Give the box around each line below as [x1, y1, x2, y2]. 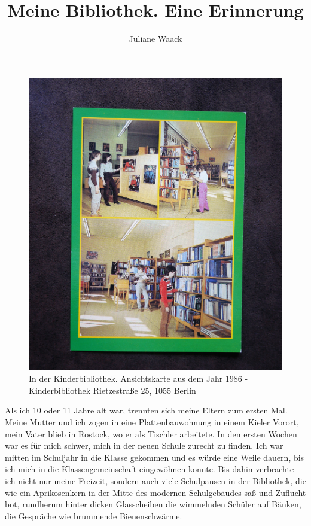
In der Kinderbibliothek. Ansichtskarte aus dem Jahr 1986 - [29, 372, 248, 385]
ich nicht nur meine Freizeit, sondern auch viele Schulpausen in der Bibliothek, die [5, 474, 306, 487]
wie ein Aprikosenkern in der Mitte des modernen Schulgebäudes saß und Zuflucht [5, 486, 306, 498]
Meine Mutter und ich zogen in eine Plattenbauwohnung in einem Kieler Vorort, [5, 416, 299, 428]
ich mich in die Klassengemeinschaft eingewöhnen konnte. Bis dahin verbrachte [5, 463, 294, 475]
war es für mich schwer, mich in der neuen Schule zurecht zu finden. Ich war [5, 439, 283, 452]
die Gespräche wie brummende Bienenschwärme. [5, 509, 182, 522]
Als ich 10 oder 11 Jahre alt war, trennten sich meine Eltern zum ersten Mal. [5, 404, 288, 416]
